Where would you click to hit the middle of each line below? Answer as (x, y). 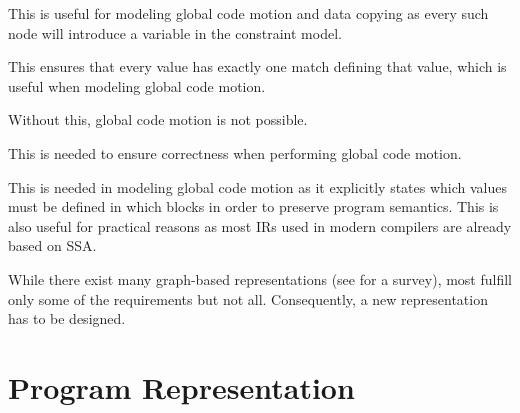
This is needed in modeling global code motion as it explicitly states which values (258, 186)
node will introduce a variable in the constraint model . (175, 32)
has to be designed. (67, 318)
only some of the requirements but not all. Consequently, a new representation (248, 298)
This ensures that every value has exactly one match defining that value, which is (257, 66)
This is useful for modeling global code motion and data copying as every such (248, 13)
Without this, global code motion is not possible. (158, 119)
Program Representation (181, 386)
